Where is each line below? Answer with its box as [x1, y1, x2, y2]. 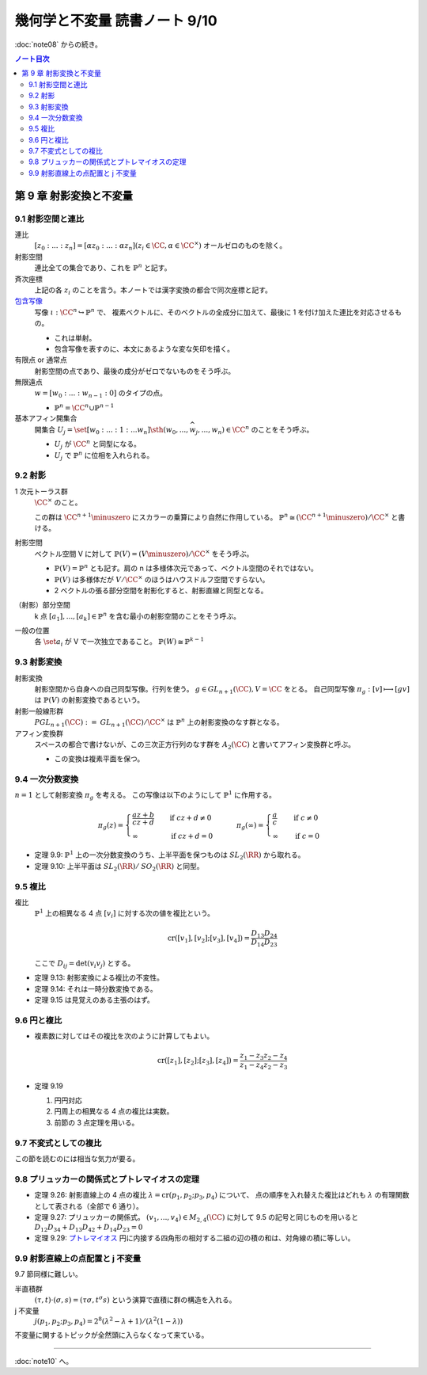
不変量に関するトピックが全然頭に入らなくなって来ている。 [14, 1331, 209, 1340]
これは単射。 [54, 333, 96, 342]
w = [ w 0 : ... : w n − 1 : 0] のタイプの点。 [34, 388, 168, 400]
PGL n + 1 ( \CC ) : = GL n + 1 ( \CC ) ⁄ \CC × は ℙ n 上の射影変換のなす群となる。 [34, 717, 284, 729]
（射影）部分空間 [14, 600, 70, 610]
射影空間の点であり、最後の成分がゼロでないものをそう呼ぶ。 [34, 366, 236, 375]
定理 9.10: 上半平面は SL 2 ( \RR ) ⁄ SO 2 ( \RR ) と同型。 [34, 861, 204, 873]
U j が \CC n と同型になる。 [54, 438, 142, 451]
